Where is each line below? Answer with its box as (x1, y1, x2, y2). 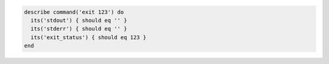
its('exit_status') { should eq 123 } (30, 34, 146, 40)
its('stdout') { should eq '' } (30, 17, 127, 24)
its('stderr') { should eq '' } (30, 25, 127, 33)
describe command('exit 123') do (24, 8, 124, 15)
